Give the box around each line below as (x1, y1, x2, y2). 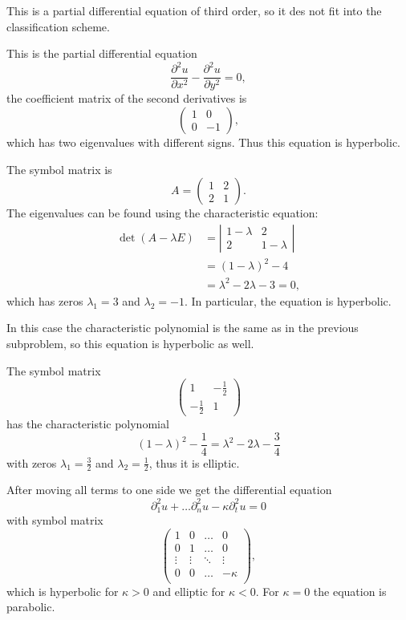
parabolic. (6, 598, 55, 615)
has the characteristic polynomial (6, 415, 169, 432)
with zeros (6, 454, 57, 471)
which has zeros (6, 292, 83, 309)
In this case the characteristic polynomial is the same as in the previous (6, 319, 359, 336)
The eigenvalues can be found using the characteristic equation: (6, 205, 319, 221)
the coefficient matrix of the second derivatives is (6, 90, 247, 107)
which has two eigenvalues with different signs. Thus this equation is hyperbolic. (6, 133, 400, 150)
